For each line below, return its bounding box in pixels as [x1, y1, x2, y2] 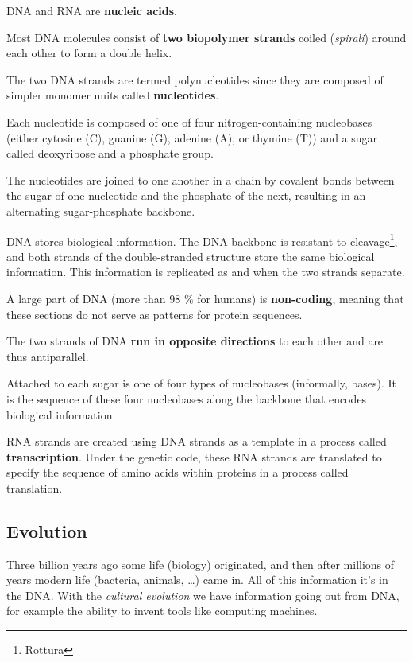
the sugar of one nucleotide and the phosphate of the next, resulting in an [6, 187, 366, 204]
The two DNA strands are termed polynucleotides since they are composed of [6, 71, 384, 88]
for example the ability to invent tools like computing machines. [6, 602, 318, 619]
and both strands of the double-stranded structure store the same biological [6, 247, 375, 264]
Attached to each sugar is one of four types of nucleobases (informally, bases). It [6, 375, 397, 391]
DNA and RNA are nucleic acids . [6, 2, 177, 18]
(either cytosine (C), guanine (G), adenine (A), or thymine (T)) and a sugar [6, 129, 378, 146]
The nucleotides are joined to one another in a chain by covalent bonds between [6, 171, 395, 188]
